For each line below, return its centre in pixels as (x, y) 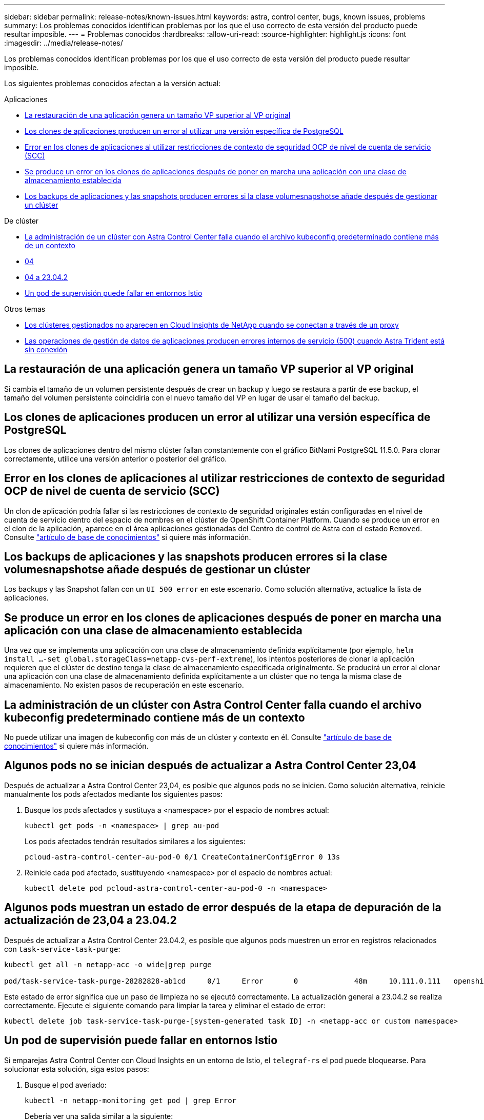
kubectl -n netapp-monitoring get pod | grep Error (131, 1100)
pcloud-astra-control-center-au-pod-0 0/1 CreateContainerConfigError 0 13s (183, 857)
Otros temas (25, 309)
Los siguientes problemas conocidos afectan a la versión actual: (113, 83)
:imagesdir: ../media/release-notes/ (64, 43)
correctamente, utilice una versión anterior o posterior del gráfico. (116, 458)
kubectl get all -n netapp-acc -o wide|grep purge (108, 964)
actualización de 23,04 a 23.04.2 (90, 921)
